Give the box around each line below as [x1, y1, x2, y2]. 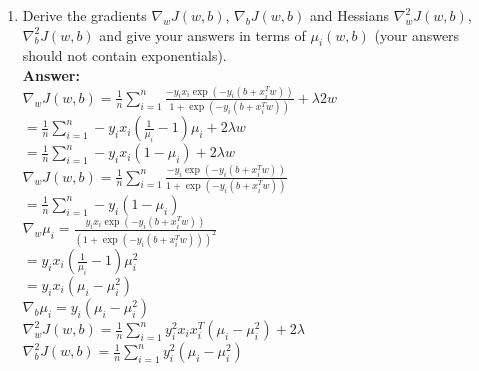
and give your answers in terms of [99, 24, 306, 45]
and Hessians [309, 5, 390, 25]
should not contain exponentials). [22, 45, 227, 66]
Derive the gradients [22, 5, 147, 25]
